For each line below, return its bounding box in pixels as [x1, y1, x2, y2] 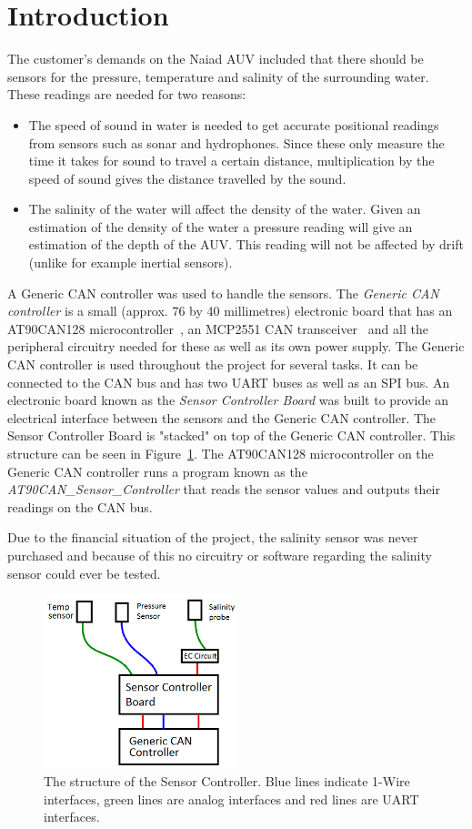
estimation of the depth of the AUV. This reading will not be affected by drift [28, 235, 464, 254]
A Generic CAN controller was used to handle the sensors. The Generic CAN [7, 283, 439, 302]
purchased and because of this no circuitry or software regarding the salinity [7, 545, 432, 564]
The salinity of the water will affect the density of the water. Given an [28, 199, 421, 218]
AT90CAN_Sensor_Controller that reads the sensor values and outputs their [7, 480, 441, 499]
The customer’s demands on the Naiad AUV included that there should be [7, 49, 424, 68]
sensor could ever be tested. [7, 563, 161, 582]
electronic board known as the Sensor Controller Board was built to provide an [7, 390, 448, 409]
